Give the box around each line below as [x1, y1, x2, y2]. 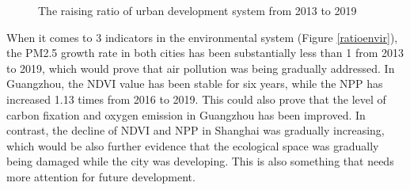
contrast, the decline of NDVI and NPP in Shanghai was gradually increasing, [6, 122, 385, 139]
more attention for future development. [6, 168, 196, 184]
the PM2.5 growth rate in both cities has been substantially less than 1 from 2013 [6, 44, 404, 61]
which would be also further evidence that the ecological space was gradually [6, 137, 379, 154]
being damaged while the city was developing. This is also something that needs [6, 153, 394, 169]
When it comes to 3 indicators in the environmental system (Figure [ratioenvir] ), [6, 28, 398, 45]
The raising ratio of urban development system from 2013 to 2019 [38, 2, 357, 18]
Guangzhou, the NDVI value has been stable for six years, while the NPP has [6, 75, 383, 92]
